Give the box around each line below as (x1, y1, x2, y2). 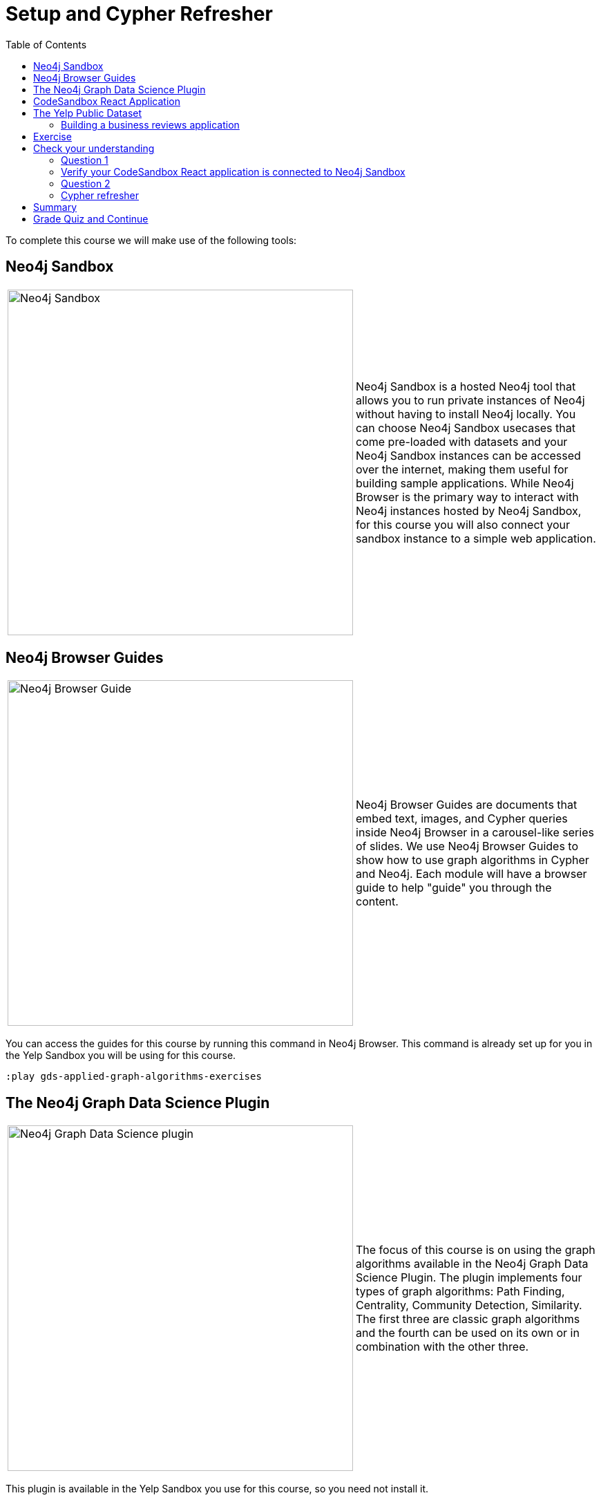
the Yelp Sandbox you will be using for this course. (6, 1049, 236, 1062)
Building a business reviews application (61, 118, 240, 131)
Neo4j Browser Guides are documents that (356, 798, 578, 812)
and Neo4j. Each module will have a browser (356, 867, 587, 881)
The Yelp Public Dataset (33, 106, 142, 119)
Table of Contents (6, 38, 87, 50)
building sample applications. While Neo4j (356, 476, 574, 490)
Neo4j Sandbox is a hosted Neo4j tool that (356, 379, 576, 393)
